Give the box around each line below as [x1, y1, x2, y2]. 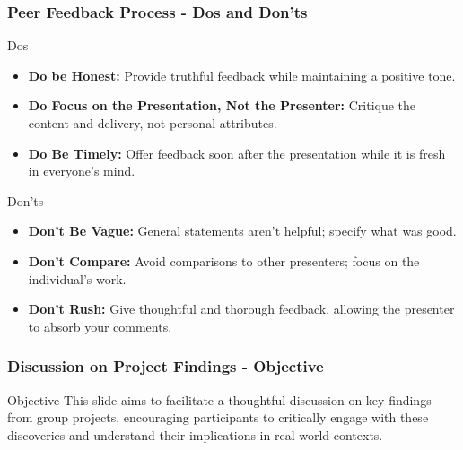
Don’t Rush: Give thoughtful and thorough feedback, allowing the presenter [28, 299, 455, 318]
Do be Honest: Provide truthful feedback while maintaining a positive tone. [28, 65, 456, 84]
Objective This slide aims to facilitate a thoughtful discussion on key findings [7, 390, 432, 409]
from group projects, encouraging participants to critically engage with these [7, 408, 429, 427]
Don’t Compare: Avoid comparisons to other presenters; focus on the [28, 251, 420, 270]
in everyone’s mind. [28, 161, 135, 180]
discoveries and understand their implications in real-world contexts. [7, 425, 383, 444]
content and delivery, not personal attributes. [28, 114, 277, 132]
